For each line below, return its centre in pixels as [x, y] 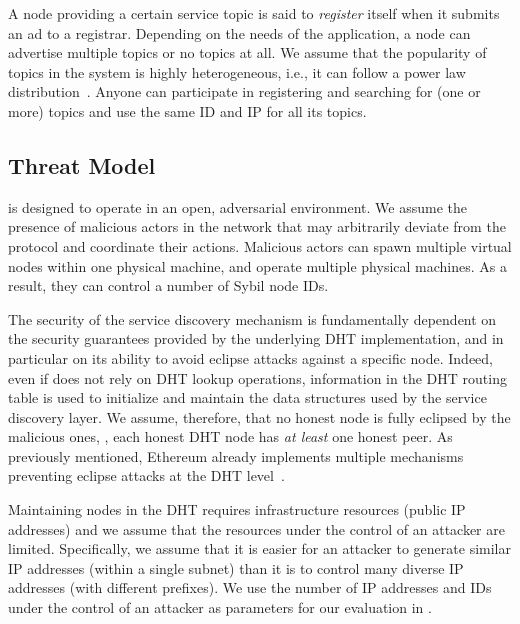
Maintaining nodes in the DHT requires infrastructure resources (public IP [237, 509]
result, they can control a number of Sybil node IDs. [168, 285]
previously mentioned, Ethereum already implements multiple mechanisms [236, 455]
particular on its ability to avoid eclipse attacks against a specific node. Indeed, [251, 357]
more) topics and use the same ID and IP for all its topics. [187, 110]
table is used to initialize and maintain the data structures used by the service [247, 397]
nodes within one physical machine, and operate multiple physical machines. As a [257, 265]
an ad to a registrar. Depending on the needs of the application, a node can [239, 32]
